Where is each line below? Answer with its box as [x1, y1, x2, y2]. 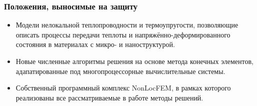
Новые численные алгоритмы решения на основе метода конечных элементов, [15, 56, 253, 66]
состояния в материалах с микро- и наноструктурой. [15, 39, 175, 49]
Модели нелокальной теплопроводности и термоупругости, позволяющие [15, 19, 238, 30]
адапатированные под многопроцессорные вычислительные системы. [15, 65, 225, 76]
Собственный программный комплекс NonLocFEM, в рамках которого [15, 82, 231, 93]
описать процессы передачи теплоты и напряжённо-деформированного [15, 29, 230, 39]
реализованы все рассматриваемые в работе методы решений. [15, 92, 203, 102]
